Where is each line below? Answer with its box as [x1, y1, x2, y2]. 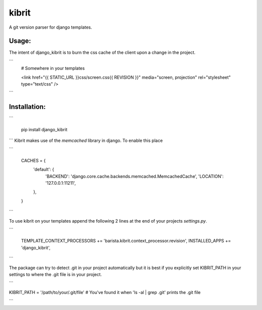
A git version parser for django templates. [9, 24, 92, 30]
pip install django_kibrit [21, 126, 67, 132]
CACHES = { [21, 157, 46, 163]
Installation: [9, 103, 46, 111]
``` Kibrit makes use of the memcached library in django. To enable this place [9, 138, 163, 143]
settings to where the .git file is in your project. [9, 271, 102, 277]
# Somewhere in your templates [21, 66, 85, 71]
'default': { [33, 167, 54, 172]
